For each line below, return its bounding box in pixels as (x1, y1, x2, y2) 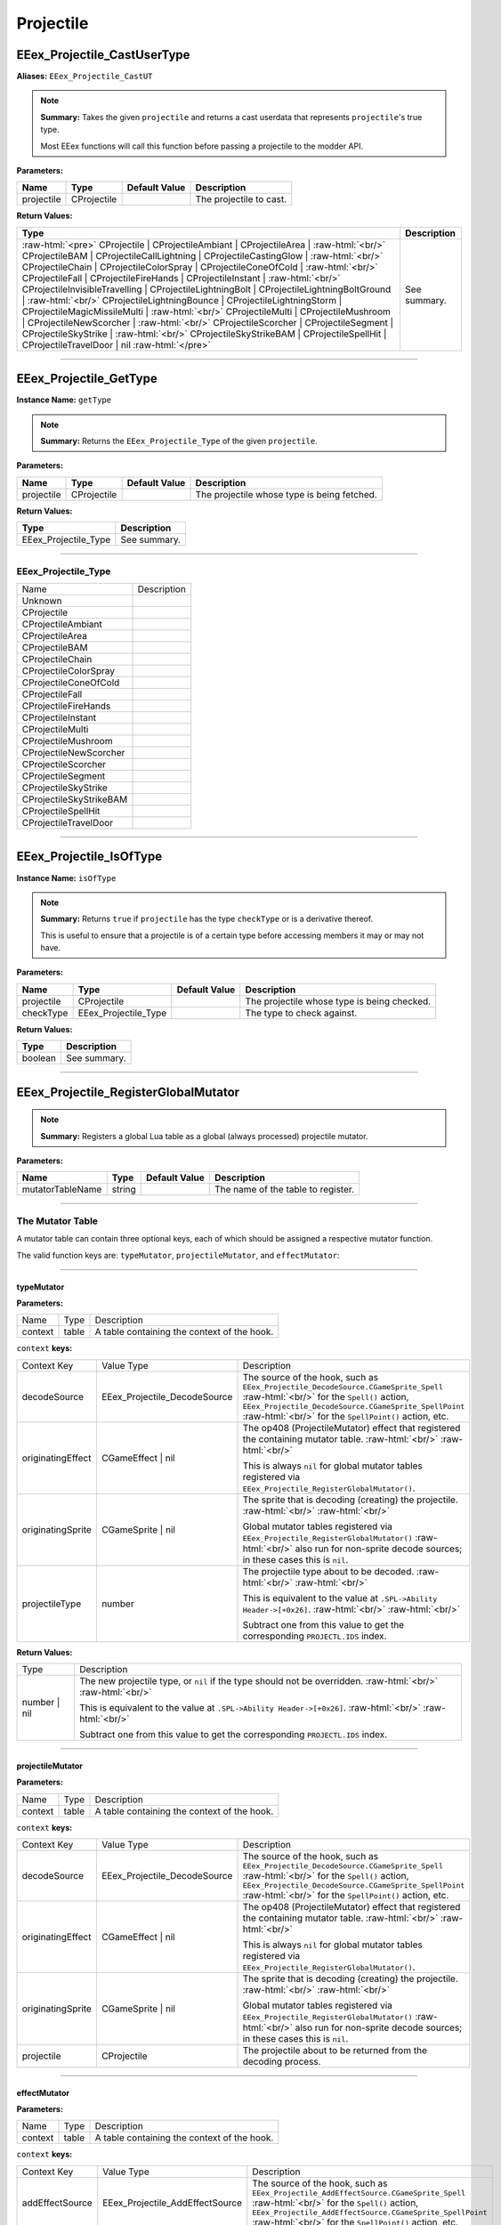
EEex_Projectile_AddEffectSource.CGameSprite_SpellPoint (252, 2207, 489, 2217)
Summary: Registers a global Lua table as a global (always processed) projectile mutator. (40, 1130, 368, 1141)
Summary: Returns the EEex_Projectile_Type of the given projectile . (40, 436, 318, 447)
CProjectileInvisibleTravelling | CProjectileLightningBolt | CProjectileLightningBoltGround (21, 283, 392, 295)
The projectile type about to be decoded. (242, 1565, 415, 1577)
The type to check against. (245, 1007, 358, 1019)
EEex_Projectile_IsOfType (16, 849, 163, 864)
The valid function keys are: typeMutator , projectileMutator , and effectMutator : (16, 1250, 340, 1260)
